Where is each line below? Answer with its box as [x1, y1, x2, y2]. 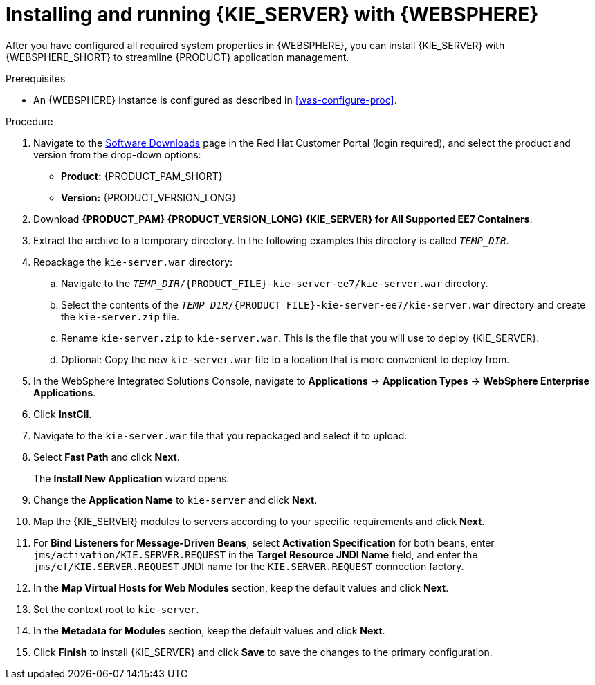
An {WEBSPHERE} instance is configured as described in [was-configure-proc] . [33, 93, 397, 106]
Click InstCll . [33, 408, 92, 420]
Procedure [6, 115, 53, 127]
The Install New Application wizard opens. [33, 472, 230, 484]
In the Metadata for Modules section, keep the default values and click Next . [33, 624, 385, 637]
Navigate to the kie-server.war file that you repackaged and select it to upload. [33, 429, 408, 441]
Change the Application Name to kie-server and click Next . [33, 493, 318, 506]
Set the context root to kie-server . [33, 603, 199, 615]
